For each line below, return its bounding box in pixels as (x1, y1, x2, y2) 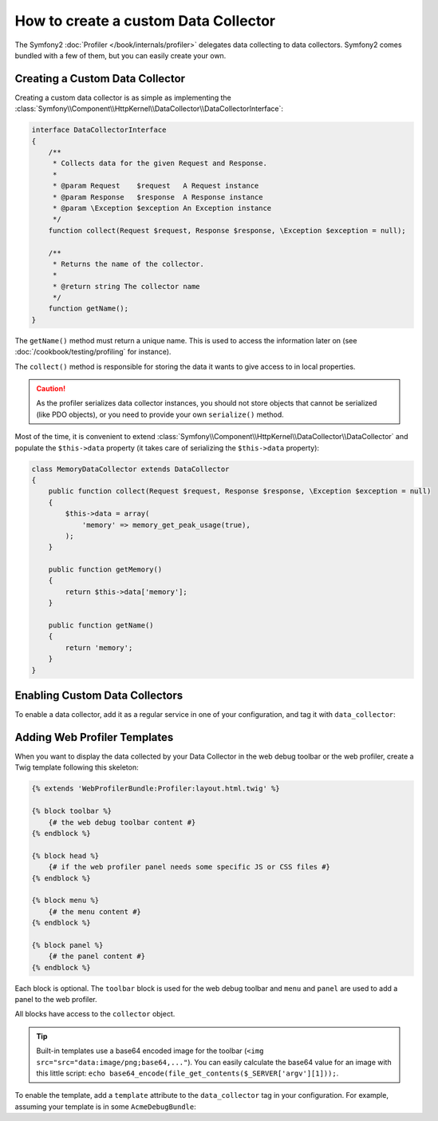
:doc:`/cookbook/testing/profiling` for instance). (14, 347, 172, 357)
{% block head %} (31, 851, 100, 860)
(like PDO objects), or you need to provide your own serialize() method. (36, 410, 285, 419)
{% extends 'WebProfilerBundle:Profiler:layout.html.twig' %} (31, 784, 280, 794)
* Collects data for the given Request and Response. (52, 159, 267, 168)
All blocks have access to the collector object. (14, 1009, 176, 1019)
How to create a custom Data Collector (14, 12, 275, 30)
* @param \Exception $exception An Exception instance (52, 204, 272, 212)
